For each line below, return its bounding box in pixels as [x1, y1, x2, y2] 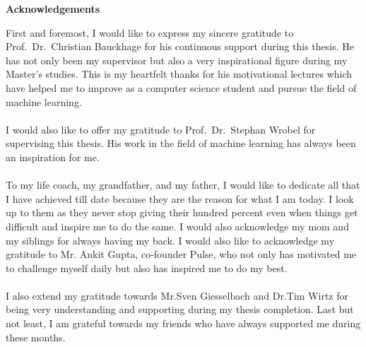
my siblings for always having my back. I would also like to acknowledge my [6, 233, 335, 247]
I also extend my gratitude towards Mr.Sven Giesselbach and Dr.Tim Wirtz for [6, 288, 349, 302]
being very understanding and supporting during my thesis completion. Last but [6, 302, 354, 317]
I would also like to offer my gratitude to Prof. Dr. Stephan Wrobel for [6, 122, 316, 136]
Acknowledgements [6, 1, 100, 16]
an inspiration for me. [6, 149, 100, 164]
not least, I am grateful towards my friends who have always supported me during [6, 316, 361, 331]
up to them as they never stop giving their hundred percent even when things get [6, 205, 358, 220]
